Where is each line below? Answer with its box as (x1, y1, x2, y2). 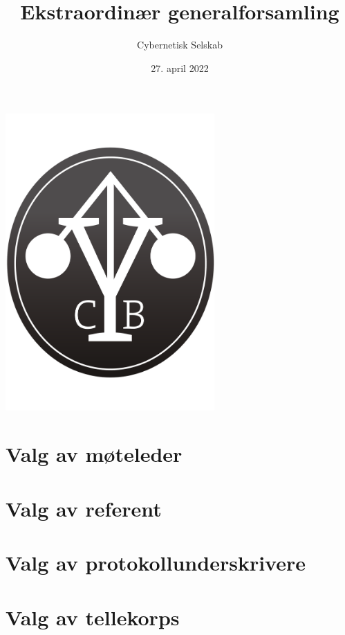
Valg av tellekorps (6, 602, 180, 631)
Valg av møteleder (6, 440, 183, 468)
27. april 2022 (151, 60, 209, 75)
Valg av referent (6, 494, 162, 522)
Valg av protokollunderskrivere (6, 548, 306, 577)
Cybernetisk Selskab (137, 37, 223, 52)
